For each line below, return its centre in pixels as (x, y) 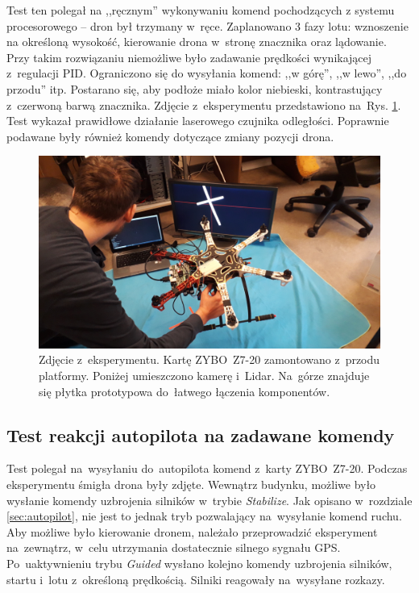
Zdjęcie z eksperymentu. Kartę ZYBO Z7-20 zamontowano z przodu (209, 359)
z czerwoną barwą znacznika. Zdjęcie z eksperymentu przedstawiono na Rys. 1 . (204, 104)
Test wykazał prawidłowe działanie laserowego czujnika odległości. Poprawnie (198, 121)
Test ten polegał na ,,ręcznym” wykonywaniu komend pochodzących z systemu (201, 10)
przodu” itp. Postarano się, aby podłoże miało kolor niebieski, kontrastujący (195, 88)
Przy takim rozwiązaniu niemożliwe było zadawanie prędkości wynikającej (189, 57)
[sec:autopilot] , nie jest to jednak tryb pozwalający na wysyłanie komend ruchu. (204, 516)
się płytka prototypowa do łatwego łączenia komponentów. (185, 391)
